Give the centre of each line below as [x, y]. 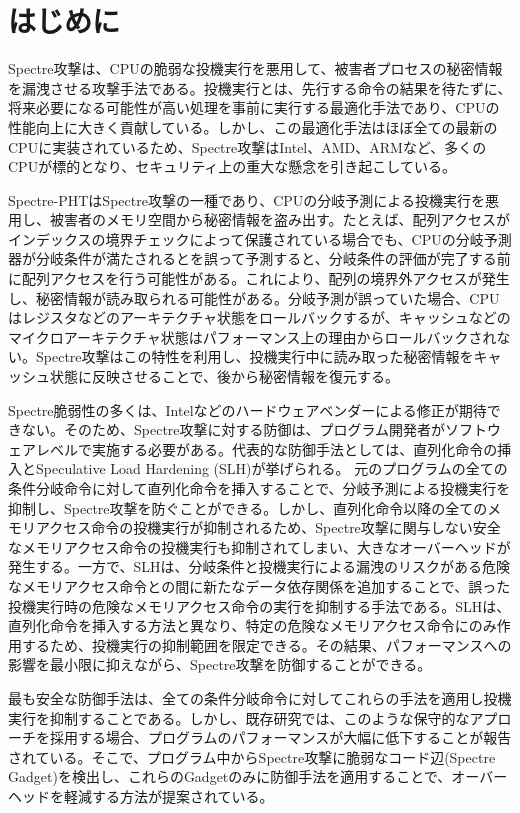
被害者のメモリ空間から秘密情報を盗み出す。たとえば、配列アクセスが [279, 219]
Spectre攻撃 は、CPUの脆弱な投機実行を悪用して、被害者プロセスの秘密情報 [255, 68]
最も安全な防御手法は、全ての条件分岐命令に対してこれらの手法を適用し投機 [260, 697]
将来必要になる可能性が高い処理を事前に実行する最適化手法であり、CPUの [254, 107]
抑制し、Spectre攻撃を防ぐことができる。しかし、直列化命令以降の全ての [248, 507]
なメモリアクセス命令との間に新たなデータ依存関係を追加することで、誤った [259, 585]
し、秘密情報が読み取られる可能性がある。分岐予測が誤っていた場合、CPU [254, 297]
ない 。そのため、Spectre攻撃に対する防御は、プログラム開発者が [233, 429]
